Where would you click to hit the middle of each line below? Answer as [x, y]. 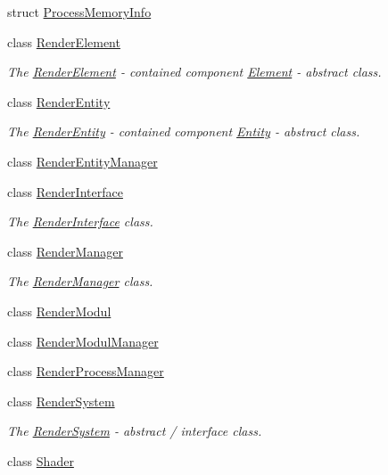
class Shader [41, 460]
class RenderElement [64, 41]
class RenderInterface [65, 191]
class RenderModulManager [83, 341]
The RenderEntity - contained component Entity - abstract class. [184, 131]
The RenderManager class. [80, 281]
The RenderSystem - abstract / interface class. [135, 431]
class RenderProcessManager [86, 371]
